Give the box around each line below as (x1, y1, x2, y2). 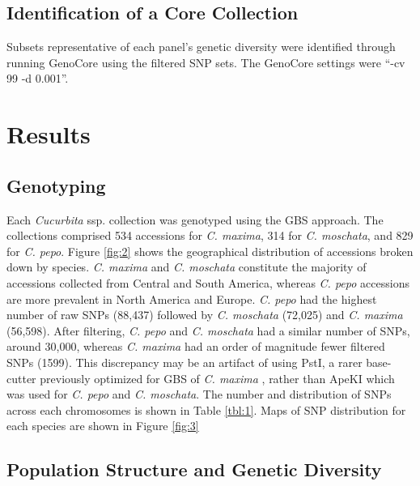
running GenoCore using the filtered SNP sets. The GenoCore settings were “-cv (6, 53, 405, 70)
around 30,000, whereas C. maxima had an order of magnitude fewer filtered (6, 338, 385, 355)
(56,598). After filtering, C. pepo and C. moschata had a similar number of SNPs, (6, 322, 410, 339)
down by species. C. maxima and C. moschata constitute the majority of (6, 258, 367, 275)
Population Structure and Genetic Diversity (6, 457, 382, 482)
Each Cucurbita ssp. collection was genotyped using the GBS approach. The (6, 211, 384, 228)
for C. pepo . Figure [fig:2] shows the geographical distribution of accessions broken (6, 242, 414, 259)
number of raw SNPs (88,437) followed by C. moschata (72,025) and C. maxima (6, 306, 403, 323)
